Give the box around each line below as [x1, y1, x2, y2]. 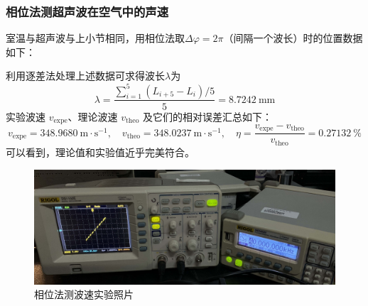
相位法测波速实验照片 [34, 287, 134, 302]
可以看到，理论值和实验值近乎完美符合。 [6, 144, 195, 159]
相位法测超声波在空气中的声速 [6, 2, 169, 20]
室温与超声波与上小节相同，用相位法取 [6, 31, 185, 45]
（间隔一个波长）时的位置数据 [223, 31, 363, 45]
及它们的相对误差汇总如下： [143, 109, 273, 124]
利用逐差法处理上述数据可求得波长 [6, 68, 165, 83]
